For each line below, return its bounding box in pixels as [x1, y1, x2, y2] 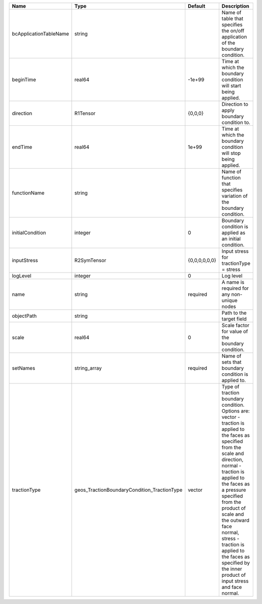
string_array [74, 365, 102, 371]
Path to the [221, 310, 247, 316]
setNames [12, 365, 35, 371]
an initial [221, 236, 241, 242]
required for [221, 285, 249, 292]
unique [221, 297, 238, 304]
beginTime [12, 76, 36, 83]
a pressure [221, 486, 246, 493]
